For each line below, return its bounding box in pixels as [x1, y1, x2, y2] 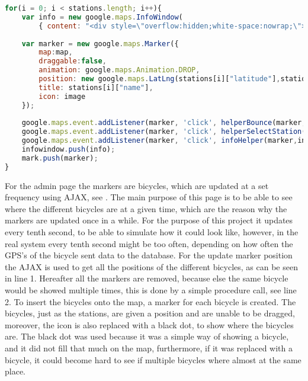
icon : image [38, 92, 86, 101]
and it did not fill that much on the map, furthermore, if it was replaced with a [5, 341, 293, 354]
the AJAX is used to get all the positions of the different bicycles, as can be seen [5, 260, 298, 273]
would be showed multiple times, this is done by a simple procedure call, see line [5, 283, 297, 296]
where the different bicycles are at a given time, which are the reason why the [5, 202, 287, 214]
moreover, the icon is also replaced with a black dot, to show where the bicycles [5, 318, 294, 331]
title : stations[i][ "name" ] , [38, 83, 153, 92]
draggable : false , [38, 57, 107, 66]
